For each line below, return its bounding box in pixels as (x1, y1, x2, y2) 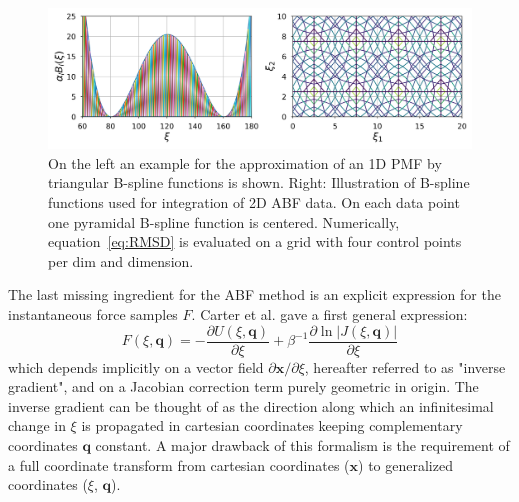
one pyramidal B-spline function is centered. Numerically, (48, 211, 400, 232)
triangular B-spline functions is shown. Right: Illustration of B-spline (48, 172, 470, 193)
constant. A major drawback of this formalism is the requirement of (95, 434, 510, 455)
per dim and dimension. (48, 250, 194, 271)
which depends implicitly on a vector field (8, 356, 264, 377)
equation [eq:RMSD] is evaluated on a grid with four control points (48, 231, 462, 252)
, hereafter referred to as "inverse (304, 356, 506, 377)
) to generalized (358, 454, 453, 475)
